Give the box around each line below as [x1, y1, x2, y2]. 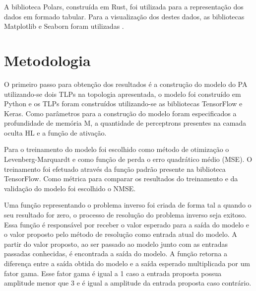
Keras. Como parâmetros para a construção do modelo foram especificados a [4, 108, 237, 118]
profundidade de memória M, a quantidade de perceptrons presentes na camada [4, 118, 247, 128]
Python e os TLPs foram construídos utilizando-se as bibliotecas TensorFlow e [4, 98, 243, 109]
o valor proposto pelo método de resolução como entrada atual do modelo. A [4, 229, 237, 239]
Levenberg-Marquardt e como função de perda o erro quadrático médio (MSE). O [4, 154, 253, 164]
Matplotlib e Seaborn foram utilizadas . [4, 21, 124, 31]
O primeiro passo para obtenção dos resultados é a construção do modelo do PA [4, 78, 248, 89]
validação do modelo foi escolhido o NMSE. [4, 183, 136, 193]
